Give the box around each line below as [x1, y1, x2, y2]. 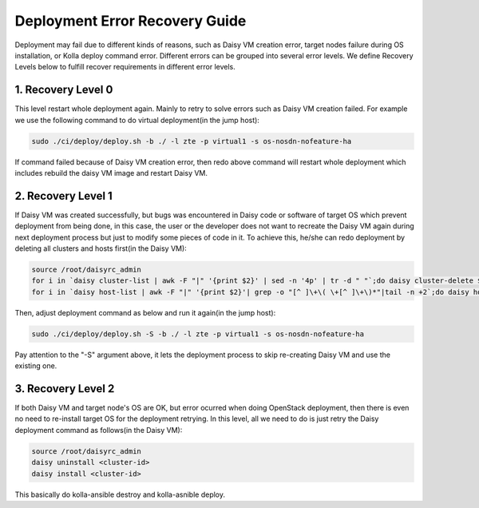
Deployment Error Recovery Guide [14, 12, 247, 30]
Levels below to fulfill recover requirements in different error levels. [14, 62, 236, 72]
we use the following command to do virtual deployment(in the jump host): [14, 115, 259, 125]
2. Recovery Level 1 [14, 189, 113, 203]
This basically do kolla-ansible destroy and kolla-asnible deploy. [14, 490, 225, 499]
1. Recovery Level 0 [14, 83, 113, 97]
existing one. [14, 361, 57, 371]
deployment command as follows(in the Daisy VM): [14, 425, 183, 435]
